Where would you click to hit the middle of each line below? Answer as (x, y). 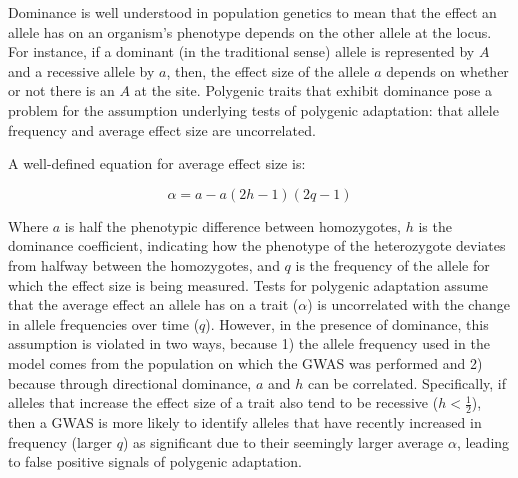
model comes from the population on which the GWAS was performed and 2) (245, 362)
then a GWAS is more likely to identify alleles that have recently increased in (245, 421)
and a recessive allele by (81, 70)
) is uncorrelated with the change (408, 304)
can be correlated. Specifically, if (407, 382)
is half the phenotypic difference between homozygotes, (233, 225)
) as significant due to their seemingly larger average (283, 441)
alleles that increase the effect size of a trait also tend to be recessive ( (223, 402)
